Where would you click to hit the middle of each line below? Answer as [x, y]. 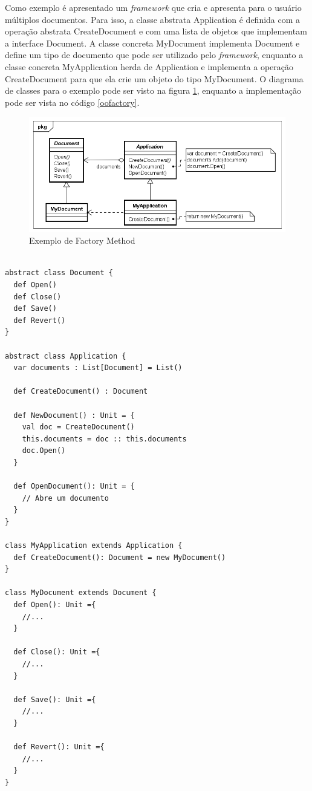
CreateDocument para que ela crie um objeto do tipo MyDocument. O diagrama [154, 78]
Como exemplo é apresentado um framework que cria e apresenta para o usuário [153, 7]
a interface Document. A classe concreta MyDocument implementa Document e [152, 43]
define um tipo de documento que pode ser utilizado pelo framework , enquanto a [154, 55]
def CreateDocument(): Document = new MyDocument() [120, 557]
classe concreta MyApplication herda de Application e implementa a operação [149, 66]
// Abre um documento [65, 498]
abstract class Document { [59, 273]
